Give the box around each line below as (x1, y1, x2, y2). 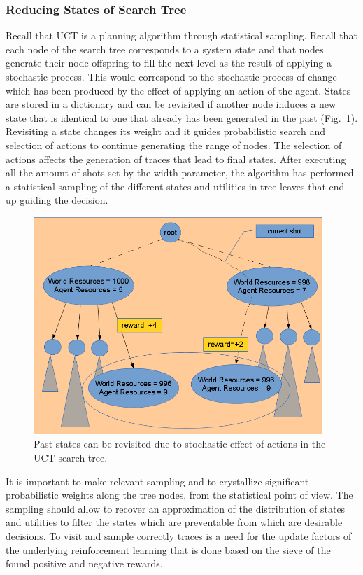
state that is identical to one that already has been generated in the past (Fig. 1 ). (6, 110, 358, 125)
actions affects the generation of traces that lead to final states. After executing (6, 151, 346, 166)
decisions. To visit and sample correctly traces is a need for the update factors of (6, 529, 352, 543)
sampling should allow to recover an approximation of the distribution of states (6, 501, 346, 515)
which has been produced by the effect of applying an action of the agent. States (6, 83, 351, 97)
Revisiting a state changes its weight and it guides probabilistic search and (6, 124, 325, 139)
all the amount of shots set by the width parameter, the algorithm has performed (6, 165, 354, 180)
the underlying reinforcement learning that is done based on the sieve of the (6, 542, 331, 557)
